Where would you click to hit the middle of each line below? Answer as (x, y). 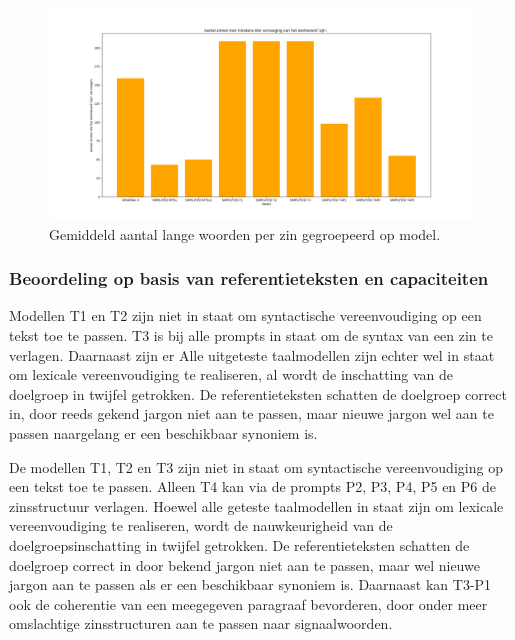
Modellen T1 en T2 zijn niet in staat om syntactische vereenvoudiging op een (245, 315)
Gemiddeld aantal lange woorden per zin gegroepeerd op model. (245, 233)
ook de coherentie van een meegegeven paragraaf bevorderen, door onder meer (248, 603)
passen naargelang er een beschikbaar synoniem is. (163, 432)
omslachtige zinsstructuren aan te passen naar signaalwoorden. (201, 623)
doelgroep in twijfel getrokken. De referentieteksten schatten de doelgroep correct (258, 393)
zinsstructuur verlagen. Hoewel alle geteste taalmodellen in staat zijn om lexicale (256, 505)
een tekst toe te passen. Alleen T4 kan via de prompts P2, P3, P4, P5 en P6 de (253, 486)
